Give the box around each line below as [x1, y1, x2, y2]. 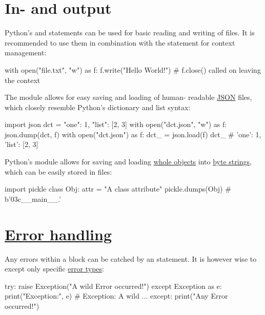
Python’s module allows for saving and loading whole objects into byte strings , [5, 156, 252, 167]
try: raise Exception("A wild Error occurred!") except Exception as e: [5, 280, 222, 291]
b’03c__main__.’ [5, 193, 62, 204]
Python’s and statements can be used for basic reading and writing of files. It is [5, 27, 255, 38]
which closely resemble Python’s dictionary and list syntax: [5, 101, 191, 112]
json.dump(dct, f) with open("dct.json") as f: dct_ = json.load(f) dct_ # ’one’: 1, [5, 129, 261, 139]
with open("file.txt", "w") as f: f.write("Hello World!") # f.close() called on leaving [5, 64, 261, 75]
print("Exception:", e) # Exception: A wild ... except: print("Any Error [5, 290, 228, 301]
